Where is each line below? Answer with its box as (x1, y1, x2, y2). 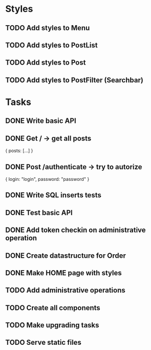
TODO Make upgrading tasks (5, 321, 99, 330)
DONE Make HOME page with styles (5, 269, 122, 277)
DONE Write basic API (5, 116, 77, 126)
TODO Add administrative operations (5, 286, 125, 295)
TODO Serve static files (5, 338, 82, 347)
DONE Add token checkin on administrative (5, 226, 146, 235)
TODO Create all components (5, 303, 101, 312)
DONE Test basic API (5, 208, 73, 217)
